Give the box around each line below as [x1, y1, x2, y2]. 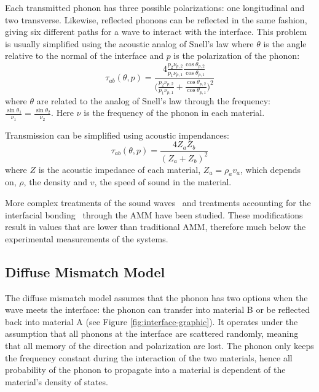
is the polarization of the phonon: [173, 49, 300, 62]
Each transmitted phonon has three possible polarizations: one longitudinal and [5, 1, 305, 13]
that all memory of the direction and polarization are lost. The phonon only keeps [5, 339, 314, 352]
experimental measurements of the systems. [5, 232, 168, 245]
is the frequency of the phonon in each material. [84, 106, 265, 119]
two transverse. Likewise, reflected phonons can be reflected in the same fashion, [5, 13, 307, 26]
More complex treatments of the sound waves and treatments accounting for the [5, 196, 311, 209]
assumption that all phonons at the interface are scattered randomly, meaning [5, 327, 299, 340]
